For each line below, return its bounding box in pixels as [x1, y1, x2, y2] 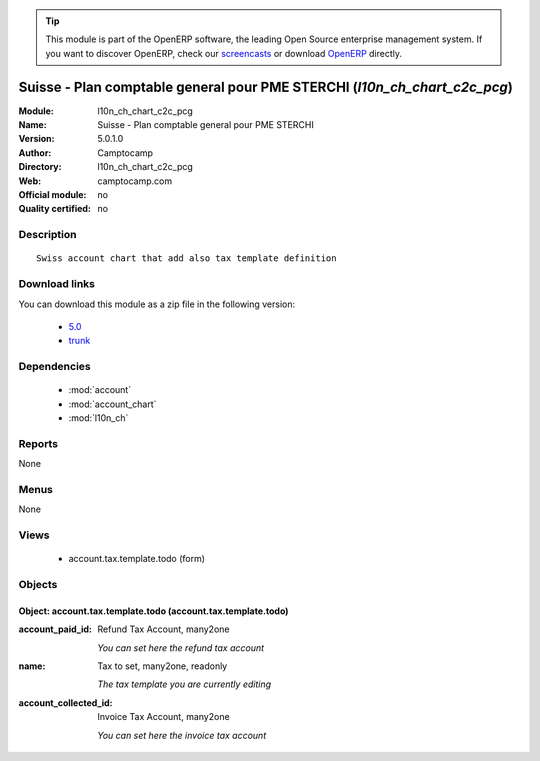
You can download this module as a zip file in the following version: [18, 298, 296, 310]
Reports [18, 436, 59, 450]
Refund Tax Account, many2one [97, 623, 230, 635]
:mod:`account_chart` [68, 398, 157, 410]
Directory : [18, 161, 62, 173]
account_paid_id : [18, 623, 93, 635]
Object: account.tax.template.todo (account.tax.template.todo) [18, 605, 289, 617]
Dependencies [18, 360, 92, 374]
